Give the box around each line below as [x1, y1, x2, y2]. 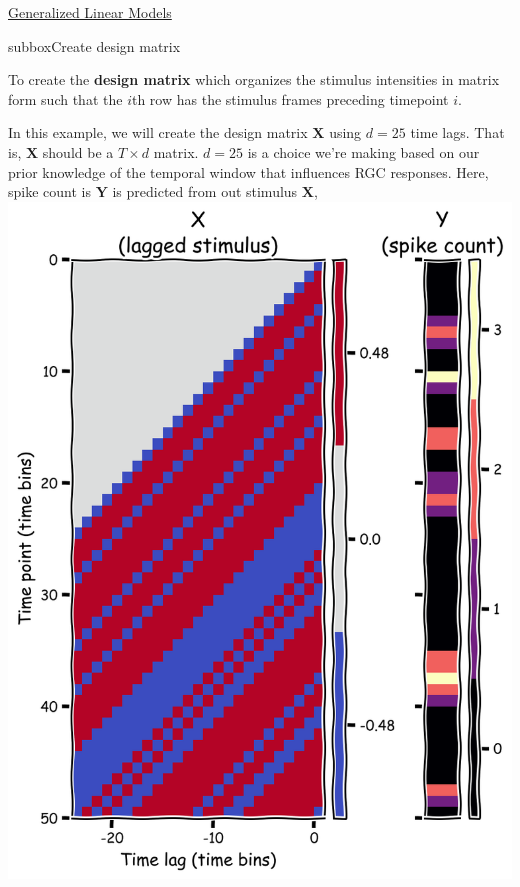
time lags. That [410, 122, 505, 143]
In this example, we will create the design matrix [8, 122, 308, 143]
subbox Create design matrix [8, 35, 181, 56]
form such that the [8, 88, 123, 109]
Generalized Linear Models [8, 2, 172, 22]
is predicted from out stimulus [112, 181, 298, 202]
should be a [42, 141, 114, 162]
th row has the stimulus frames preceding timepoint [131, 88, 449, 109]
